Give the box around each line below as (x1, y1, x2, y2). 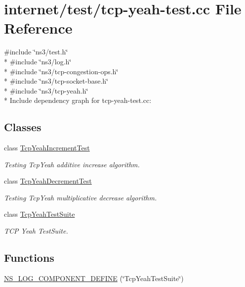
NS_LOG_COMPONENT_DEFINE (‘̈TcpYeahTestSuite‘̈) (4, 273, 184, 283)
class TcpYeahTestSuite (4, 209, 75, 219)
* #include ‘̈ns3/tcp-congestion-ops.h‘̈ (4, 66, 119, 76)
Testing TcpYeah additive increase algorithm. (4, 159, 140, 169)
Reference (4, 18, 73, 38)
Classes (4, 119, 41, 135)
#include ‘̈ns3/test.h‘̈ (4, 47, 68, 57)
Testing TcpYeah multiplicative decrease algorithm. (4, 192, 157, 202)
